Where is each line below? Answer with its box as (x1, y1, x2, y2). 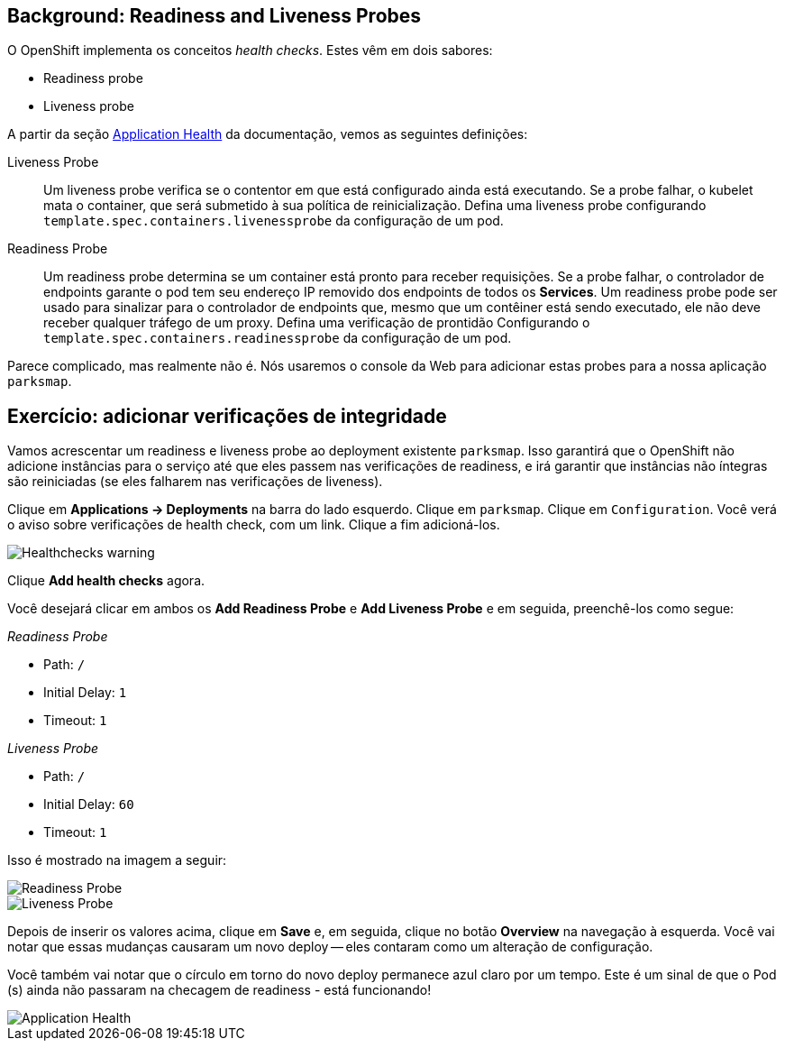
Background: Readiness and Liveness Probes (7, 5, 422, 27)
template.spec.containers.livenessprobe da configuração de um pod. (43, 213, 504, 229)
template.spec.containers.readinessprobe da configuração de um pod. (43, 330, 512, 346)
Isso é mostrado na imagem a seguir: (7, 852, 227, 869)
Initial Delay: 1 (43, 685, 127, 701)
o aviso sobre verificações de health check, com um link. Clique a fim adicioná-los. (7, 517, 500, 533)
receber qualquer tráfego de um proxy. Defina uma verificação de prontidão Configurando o (43, 315, 590, 331)
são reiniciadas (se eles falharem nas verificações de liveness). (7, 473, 383, 490)
